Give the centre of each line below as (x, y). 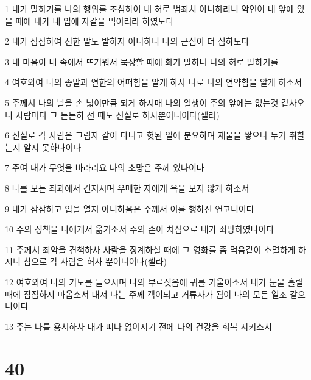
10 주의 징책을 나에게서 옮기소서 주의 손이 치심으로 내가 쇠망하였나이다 (140, 229)
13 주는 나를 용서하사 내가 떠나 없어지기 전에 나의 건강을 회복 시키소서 (138, 326)
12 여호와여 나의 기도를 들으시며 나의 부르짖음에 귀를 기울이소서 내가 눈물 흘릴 (154, 281)
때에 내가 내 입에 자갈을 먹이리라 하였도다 (95, 20)
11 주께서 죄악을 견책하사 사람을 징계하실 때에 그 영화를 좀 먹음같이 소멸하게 (150, 249)
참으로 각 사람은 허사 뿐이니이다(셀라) (95, 261)
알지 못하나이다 (52, 147)
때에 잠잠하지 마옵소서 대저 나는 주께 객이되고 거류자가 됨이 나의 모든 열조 (146, 294)
